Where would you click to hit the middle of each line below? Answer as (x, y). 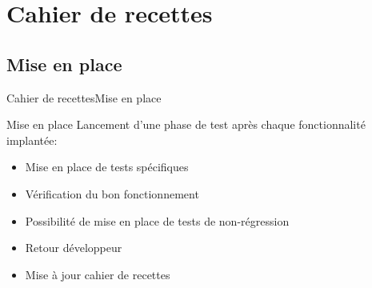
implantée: (32, 140)
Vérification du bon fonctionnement (112, 193)
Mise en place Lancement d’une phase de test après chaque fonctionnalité (186, 124)
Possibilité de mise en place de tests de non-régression (157, 220)
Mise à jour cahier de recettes (98, 274)
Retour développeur (74, 248)
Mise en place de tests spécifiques (107, 167)
